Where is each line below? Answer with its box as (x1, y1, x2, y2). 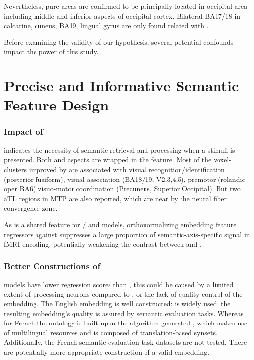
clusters (4, 164, 27, 174)
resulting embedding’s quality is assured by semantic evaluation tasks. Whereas (4, 308, 244, 318)
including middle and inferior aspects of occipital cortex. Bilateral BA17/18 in (4, 10, 241, 21)
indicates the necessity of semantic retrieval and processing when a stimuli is (4, 144, 235, 155)
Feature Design (4, 95, 109, 115)
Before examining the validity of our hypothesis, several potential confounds (4, 36, 234, 47)
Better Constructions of (4, 259, 101, 272)
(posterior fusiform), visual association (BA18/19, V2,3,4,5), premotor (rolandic (4, 174, 245, 184)
